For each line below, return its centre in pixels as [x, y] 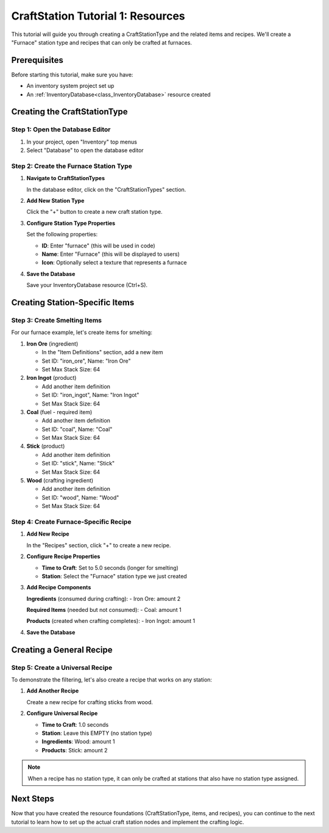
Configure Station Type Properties [71, 223]
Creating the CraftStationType [69, 112]
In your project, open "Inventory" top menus [82, 142]
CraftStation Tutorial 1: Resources [98, 16]
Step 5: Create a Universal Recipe [62, 667]
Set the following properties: [62, 235]
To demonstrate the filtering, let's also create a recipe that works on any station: [112, 680]
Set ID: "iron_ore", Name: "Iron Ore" [86, 361]
